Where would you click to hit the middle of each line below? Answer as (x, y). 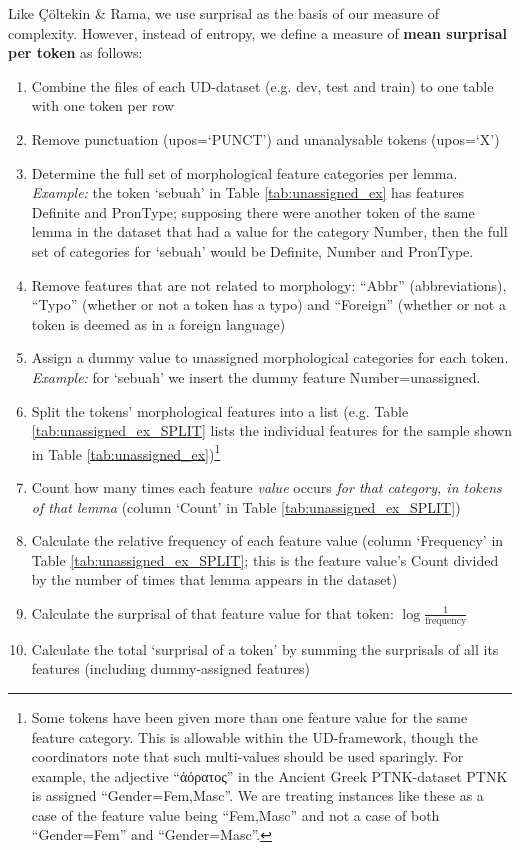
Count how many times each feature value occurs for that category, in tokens (266, 486)
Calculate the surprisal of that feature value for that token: (212, 612)
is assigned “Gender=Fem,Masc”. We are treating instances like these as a (257, 795)
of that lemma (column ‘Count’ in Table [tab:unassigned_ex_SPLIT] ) (246, 506)
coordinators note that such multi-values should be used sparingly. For (247, 756)
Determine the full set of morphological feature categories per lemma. (244, 172)
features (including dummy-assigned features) (170, 668)
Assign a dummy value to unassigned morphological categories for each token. (270, 357)
